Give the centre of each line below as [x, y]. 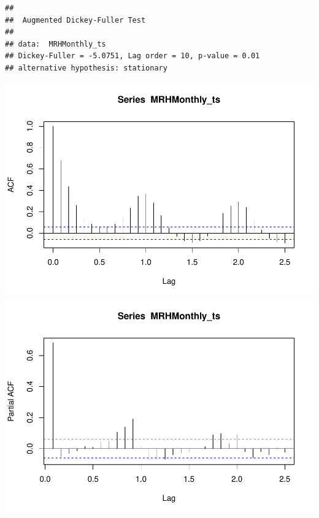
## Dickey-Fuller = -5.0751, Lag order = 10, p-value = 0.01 [133, 56]
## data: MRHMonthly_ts [56, 44]
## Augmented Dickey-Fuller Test [75, 20]
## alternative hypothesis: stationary [86, 68]
